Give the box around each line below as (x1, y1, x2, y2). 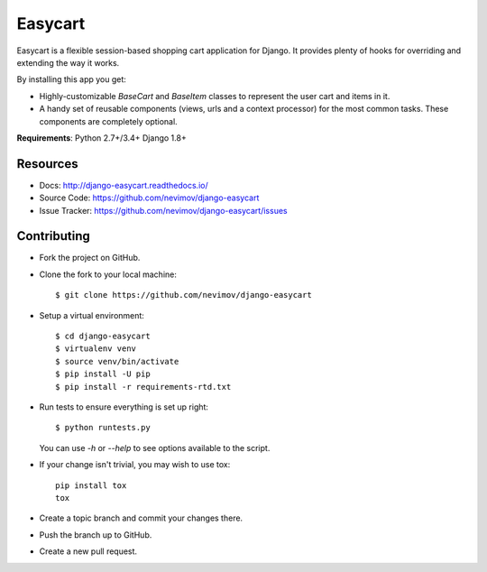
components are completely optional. (39, 115, 178, 126)
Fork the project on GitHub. (39, 253, 141, 263)
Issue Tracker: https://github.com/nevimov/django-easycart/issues (39, 205, 288, 216)
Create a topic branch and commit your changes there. (39, 512, 243, 523)
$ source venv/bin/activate (55, 356, 179, 366)
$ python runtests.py (55, 422, 151, 433)
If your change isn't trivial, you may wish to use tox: (39, 459, 231, 470)
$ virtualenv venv (55, 344, 137, 354)
